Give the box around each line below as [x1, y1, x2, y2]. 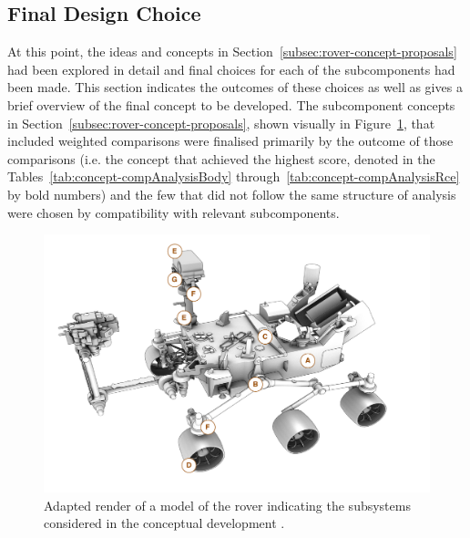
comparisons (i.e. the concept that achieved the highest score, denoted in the [7, 149, 435, 168]
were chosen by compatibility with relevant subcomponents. [7, 202, 340, 222]
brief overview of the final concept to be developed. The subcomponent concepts [7, 95, 455, 114]
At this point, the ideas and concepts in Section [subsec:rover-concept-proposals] [7, 42, 457, 61]
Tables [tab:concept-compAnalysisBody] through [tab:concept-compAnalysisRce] [7, 167, 460, 186]
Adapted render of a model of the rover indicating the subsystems [44, 495, 411, 514]
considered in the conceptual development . [44, 513, 285, 533]
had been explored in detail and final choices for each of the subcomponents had [7, 59, 455, 78]
